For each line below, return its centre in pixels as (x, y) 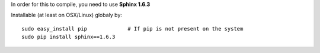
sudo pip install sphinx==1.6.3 (68, 37)
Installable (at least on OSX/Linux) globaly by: (67, 15)
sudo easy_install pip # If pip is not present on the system (132, 29)
